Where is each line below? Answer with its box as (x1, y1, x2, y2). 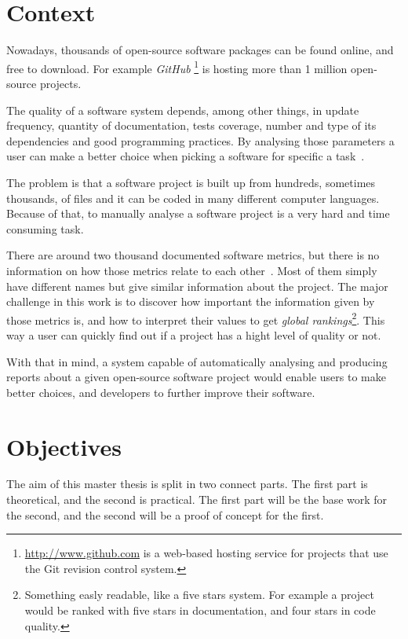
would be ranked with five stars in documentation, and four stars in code (24, 602, 376, 618)
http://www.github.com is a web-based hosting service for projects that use (24, 545, 388, 561)
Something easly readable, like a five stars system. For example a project (24, 586, 374, 603)
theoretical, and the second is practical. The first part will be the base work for (6, 491, 388, 508)
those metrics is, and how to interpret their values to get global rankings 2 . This (6, 309, 385, 328)
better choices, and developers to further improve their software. (6, 384, 315, 400)
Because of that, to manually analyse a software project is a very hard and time (6, 205, 390, 222)
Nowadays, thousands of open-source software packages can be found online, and (6, 42, 394, 58)
